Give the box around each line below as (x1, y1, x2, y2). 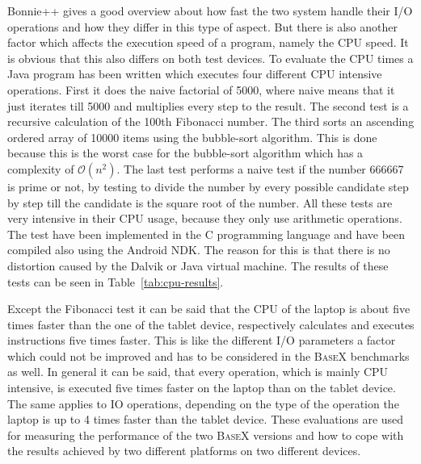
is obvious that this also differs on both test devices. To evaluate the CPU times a (7, 49, 414, 66)
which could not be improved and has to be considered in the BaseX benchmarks (7, 347, 410, 364)
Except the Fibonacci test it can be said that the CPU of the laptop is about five (7, 300, 410, 317)
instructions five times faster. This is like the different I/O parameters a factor (7, 332, 396, 349)
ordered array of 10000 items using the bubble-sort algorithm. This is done (7, 128, 377, 145)
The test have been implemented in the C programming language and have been (7, 225, 406, 242)
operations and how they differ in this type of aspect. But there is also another (7, 18, 398, 35)
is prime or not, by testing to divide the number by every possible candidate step (7, 178, 409, 194)
